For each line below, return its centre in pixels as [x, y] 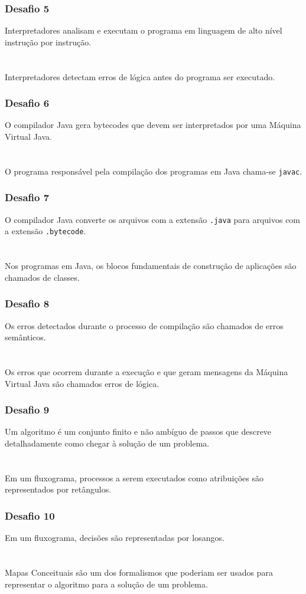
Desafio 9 [27, 410]
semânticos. [25, 337]
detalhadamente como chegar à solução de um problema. [107, 443]
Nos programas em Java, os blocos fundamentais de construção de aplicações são [151, 266]
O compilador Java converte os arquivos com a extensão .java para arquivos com [153, 219]
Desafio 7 [27, 197]
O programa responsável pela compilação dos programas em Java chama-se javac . [154, 171]
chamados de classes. [42, 277]
